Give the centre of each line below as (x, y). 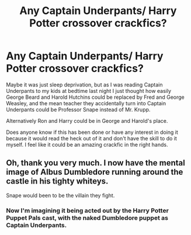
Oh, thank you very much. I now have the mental (95, 163)
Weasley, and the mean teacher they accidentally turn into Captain (86, 103)
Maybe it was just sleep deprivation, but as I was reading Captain (84, 84)
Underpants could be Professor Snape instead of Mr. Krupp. (78, 109)
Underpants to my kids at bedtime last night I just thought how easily (88, 91)
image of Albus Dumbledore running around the (95, 172)
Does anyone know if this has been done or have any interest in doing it (92, 132)
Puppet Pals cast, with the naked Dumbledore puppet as (87, 217)
